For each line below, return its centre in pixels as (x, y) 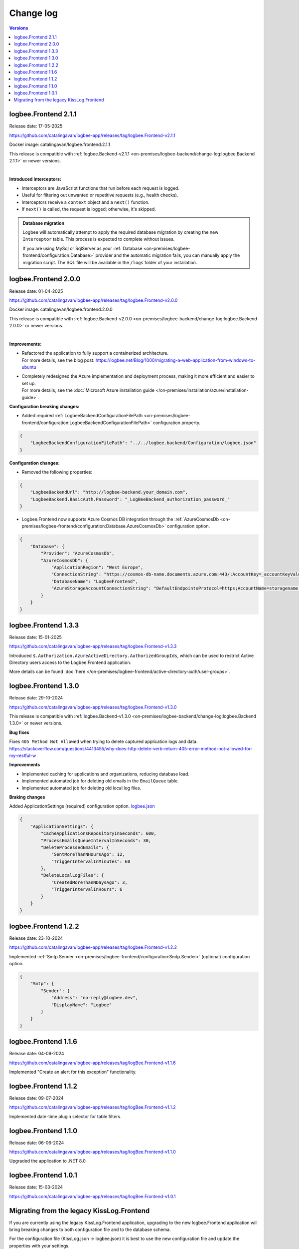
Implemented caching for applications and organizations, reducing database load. (105, 774)
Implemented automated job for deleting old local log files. (81, 788)
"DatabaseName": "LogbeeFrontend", (94, 581)
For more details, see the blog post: (58, 360)
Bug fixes (19, 732)
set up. (29, 383)
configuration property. (177, 423)
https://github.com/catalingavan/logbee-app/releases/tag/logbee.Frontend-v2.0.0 (93, 300)
